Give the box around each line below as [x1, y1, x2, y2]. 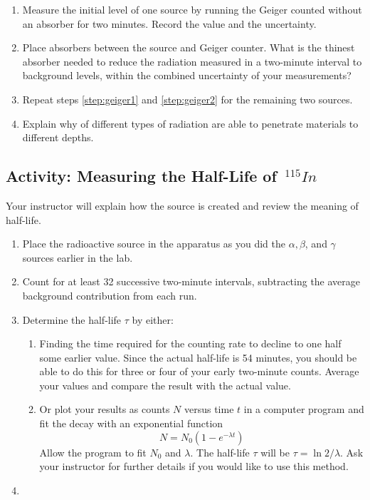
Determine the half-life [22, 312, 122, 327]
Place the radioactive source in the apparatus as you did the [22, 236, 286, 251]
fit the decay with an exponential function [39, 416, 223, 431]
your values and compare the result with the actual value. [39, 377, 291, 392]
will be [260, 444, 290, 459]
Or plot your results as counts [39, 402, 170, 417]
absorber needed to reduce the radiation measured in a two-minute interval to [22, 53, 362, 68]
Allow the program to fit [39, 444, 147, 459]
